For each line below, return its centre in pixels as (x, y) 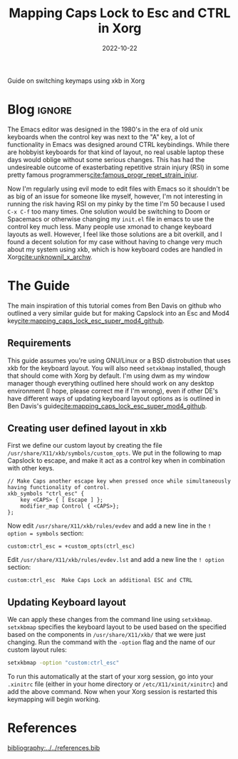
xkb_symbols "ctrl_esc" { (46, 494)
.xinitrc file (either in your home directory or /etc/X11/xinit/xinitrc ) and (118, 684)
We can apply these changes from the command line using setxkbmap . (110, 620)
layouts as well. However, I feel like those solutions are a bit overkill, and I (115, 234)
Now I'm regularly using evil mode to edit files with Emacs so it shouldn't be (119, 189)
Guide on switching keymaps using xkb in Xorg (76, 81)
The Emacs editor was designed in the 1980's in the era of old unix (105, 129)
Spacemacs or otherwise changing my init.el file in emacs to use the (111, 218)
